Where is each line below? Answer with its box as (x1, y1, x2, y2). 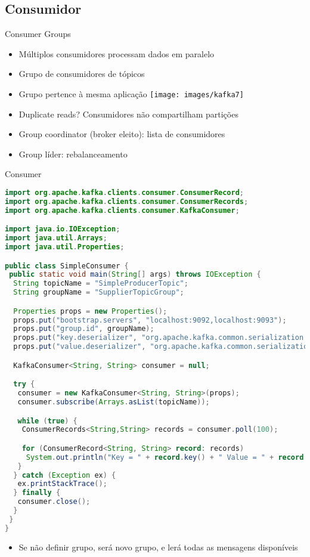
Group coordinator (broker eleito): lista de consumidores (18, 128, 225, 140)
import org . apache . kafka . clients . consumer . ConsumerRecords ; (5, 197, 249, 206)
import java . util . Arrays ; (5, 234, 107, 243)
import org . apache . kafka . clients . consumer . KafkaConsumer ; (5, 206, 240, 215)
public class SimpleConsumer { (5, 261, 129, 270)
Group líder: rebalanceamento (18, 147, 128, 160)
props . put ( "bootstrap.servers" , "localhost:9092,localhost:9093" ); (13, 315, 287, 324)
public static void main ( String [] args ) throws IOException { (9, 270, 261, 279)
